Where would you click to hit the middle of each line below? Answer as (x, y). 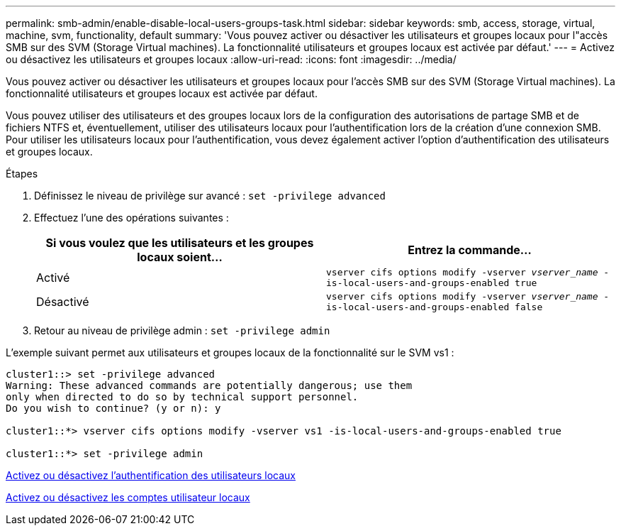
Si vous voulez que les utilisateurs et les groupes (180, 243)
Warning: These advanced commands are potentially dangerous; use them (209, 385)
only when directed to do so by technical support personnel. (182, 397)
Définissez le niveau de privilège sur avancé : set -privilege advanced (210, 196)
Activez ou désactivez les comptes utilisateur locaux (128, 497)
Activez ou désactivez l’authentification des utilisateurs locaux (151, 475)
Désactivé (63, 302)
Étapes (22, 174)
